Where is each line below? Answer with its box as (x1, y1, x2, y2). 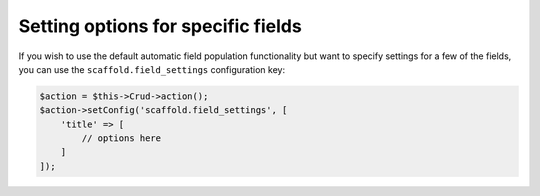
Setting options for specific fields (18, 15, 302, 37)
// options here (81, 133, 162, 144)
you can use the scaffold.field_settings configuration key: (18, 63, 285, 75)
